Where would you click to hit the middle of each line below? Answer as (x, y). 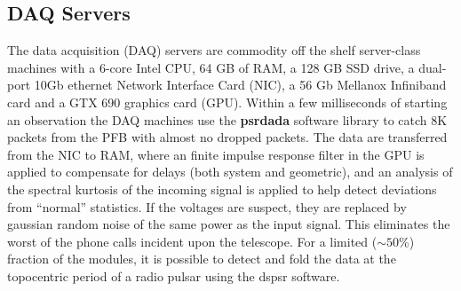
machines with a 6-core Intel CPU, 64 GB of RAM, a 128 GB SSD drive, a (211, 67)
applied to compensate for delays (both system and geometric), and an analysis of (230, 172)
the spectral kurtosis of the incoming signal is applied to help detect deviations (222, 189)
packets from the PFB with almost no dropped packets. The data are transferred (227, 137)
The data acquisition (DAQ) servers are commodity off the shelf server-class (214, 50)
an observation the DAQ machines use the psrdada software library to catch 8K (227, 119)
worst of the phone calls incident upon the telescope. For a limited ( (192, 241)
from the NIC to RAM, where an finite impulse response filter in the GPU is (216, 154)
